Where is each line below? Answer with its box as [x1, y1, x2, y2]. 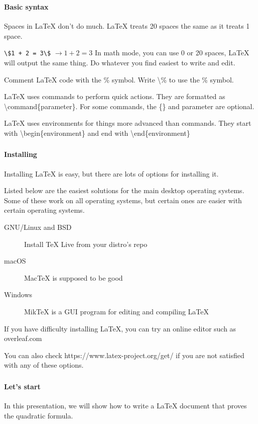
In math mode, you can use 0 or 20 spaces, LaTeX [94, 47, 249, 58]
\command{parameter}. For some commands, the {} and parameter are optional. [4, 101, 254, 111]
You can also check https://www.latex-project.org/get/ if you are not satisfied [4, 350, 244, 360]
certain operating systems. [4, 205, 85, 215]
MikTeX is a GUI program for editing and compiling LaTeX [24, 306, 209, 316]
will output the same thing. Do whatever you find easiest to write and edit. [4, 57, 235, 67]
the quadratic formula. [4, 410, 73, 420]
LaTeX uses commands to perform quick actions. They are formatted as [4, 91, 225, 102]
